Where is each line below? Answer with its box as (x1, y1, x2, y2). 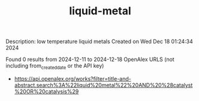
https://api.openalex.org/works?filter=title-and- (14, 75, 131, 82)
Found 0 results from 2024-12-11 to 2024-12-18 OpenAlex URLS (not (5, 56, 174, 63)
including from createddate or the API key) (5, 62, 104, 71)
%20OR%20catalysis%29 (14, 88, 79, 95)
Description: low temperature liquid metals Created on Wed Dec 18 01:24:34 (5, 38, 193, 45)
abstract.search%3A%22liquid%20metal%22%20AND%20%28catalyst (14, 81, 193, 88)
